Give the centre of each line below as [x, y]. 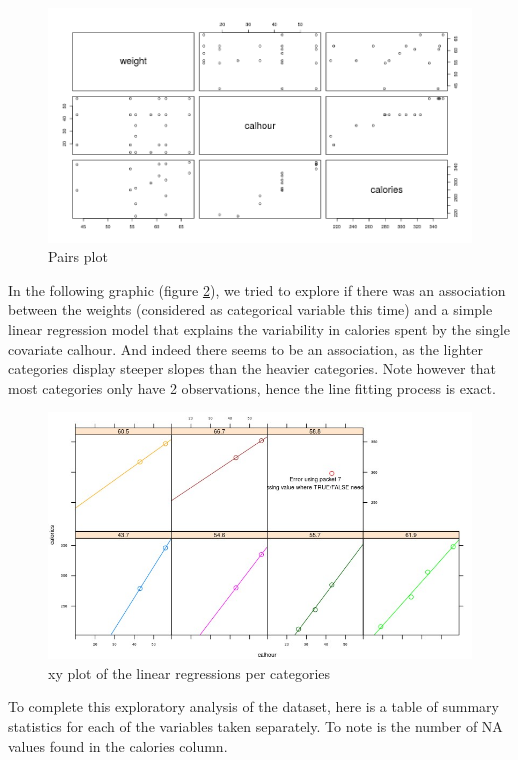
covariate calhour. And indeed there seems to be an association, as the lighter [245, 348]
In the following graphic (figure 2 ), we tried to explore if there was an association [257, 289]
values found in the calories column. [118, 745]
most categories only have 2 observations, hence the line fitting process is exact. [252, 387]
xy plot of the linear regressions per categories [189, 672]
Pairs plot [78, 256]
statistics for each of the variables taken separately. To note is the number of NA [255, 726]
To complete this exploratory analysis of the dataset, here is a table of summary [253, 706]
